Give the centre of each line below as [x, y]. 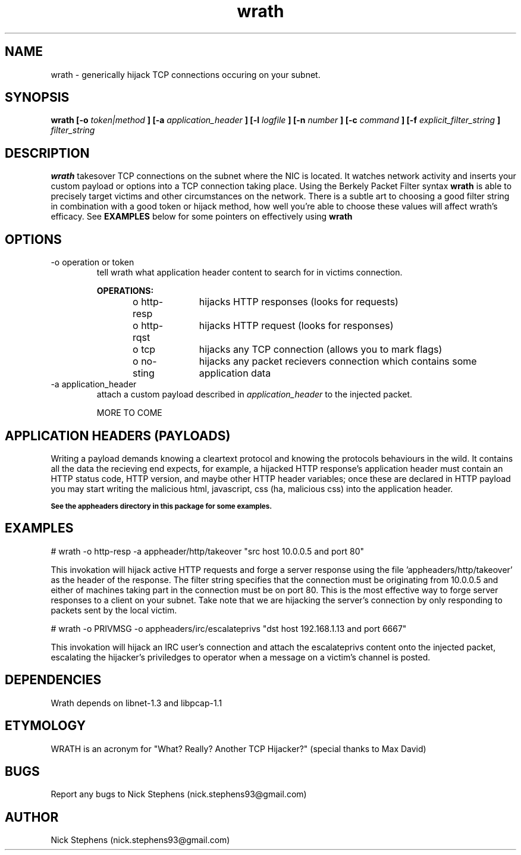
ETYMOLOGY [45, 726]
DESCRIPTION [47, 153]
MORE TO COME [129, 413]
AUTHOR [32, 817]
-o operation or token [92, 262]
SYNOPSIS [37, 98]
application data [235, 373]
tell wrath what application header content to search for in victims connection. [249, 273]
